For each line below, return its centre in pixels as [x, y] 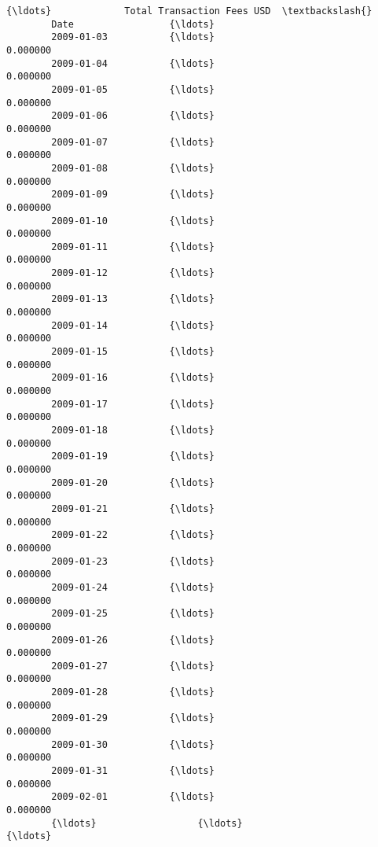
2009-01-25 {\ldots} [133, 614]
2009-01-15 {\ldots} [133, 352]
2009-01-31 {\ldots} [133, 771]
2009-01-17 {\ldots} [133, 404]
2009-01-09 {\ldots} [133, 195]
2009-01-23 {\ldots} [133, 561]
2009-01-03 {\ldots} [133, 37]
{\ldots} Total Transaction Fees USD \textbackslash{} [189, 11]
